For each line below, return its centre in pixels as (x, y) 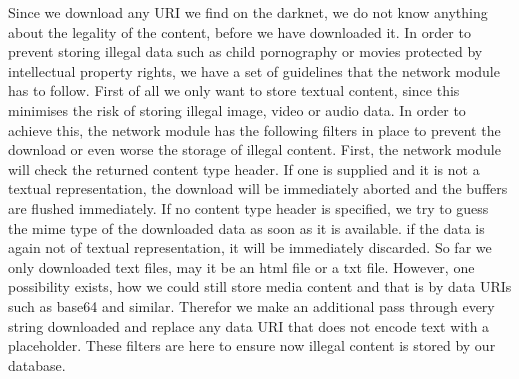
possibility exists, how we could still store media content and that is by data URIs (260, 286)
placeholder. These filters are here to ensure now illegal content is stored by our (252, 345)
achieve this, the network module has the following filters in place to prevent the (254, 129)
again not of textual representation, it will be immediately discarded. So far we (250, 247)
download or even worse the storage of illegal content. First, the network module (254, 149)
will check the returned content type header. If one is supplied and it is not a (244, 168)
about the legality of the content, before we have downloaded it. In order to (239, 31)
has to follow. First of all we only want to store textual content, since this (234, 90)
